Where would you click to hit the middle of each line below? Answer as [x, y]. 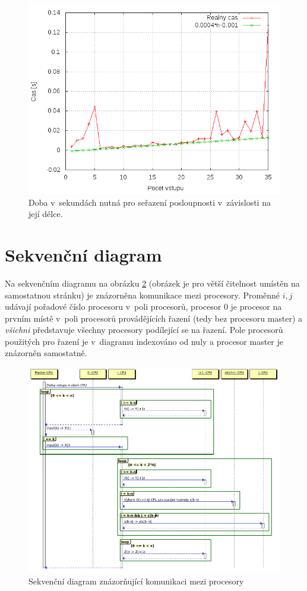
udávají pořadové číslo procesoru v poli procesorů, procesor [113, 306]
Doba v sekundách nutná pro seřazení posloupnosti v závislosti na [150, 202]
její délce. [46, 214]
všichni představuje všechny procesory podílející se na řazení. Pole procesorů [144, 330]
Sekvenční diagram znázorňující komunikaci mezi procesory [136, 581]
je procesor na [256, 306]
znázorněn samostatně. [46, 353]
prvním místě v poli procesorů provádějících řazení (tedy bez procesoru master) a [154, 318]
